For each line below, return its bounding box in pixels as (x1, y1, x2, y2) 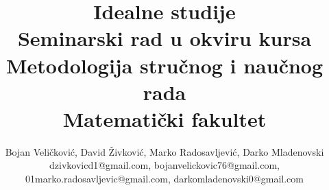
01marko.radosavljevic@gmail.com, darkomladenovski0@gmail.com (25, 171, 304, 186)
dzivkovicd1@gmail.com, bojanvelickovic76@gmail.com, (49, 158, 280, 172)
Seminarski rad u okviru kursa (17, 24, 312, 52)
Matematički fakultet (62, 104, 267, 132)
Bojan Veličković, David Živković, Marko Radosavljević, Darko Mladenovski (5, 144, 324, 158)
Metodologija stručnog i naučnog (5, 51, 324, 79)
